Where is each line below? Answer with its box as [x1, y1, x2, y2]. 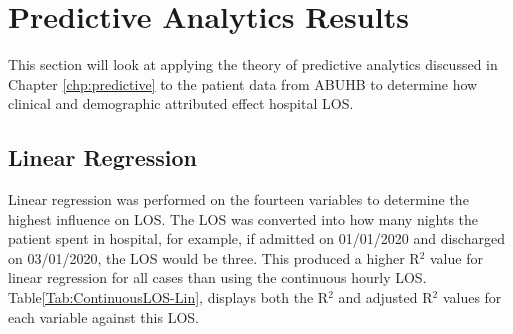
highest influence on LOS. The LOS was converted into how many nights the [8, 208, 479, 229]
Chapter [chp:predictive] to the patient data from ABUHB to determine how [8, 73, 478, 94]
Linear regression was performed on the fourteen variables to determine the [8, 189, 469, 210]
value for [430, 247, 483, 268]
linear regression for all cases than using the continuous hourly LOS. [8, 267, 427, 288]
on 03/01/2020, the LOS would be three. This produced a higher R [8, 247, 420, 268]
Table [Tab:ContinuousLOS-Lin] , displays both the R [8, 287, 329, 308]
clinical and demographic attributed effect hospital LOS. [8, 93, 354, 114]
